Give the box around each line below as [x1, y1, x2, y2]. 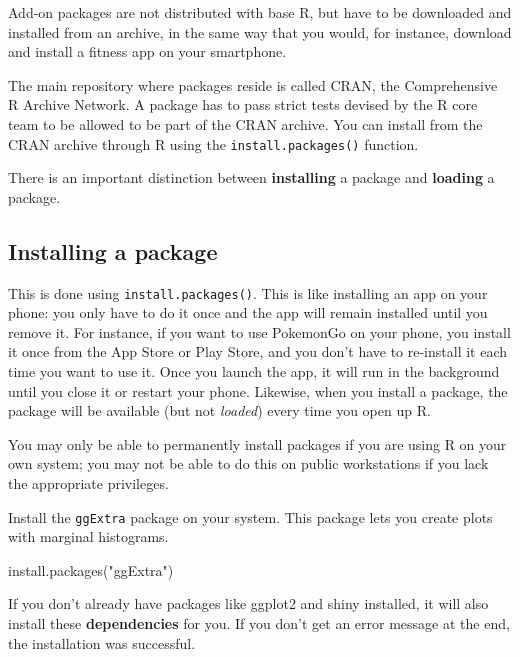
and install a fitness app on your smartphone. [8, 41, 287, 62]
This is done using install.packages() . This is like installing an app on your [8, 282, 488, 303]
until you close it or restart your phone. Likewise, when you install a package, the [8, 380, 508, 401]
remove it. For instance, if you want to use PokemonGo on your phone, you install [8, 321, 511, 342]
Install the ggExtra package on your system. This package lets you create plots [8, 506, 493, 527]
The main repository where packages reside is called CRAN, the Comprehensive [8, 74, 498, 95]
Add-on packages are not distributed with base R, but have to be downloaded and [8, 2, 512, 22]
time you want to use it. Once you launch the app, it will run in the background [8, 361, 500, 382]
